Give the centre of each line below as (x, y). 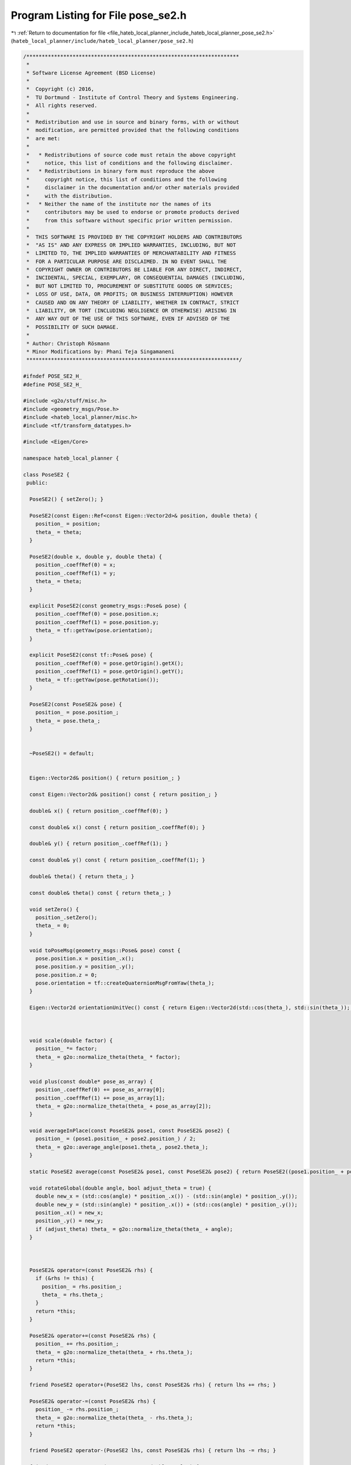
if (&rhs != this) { (65, 1278)
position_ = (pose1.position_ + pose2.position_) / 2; (116, 1139)
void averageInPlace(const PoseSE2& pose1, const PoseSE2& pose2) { (130, 1131)
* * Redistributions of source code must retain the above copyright (131, 155)
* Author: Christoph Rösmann (68, 343)
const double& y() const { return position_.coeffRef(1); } (117, 860)
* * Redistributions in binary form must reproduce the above (121, 171)
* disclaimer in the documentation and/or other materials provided (133, 188)
